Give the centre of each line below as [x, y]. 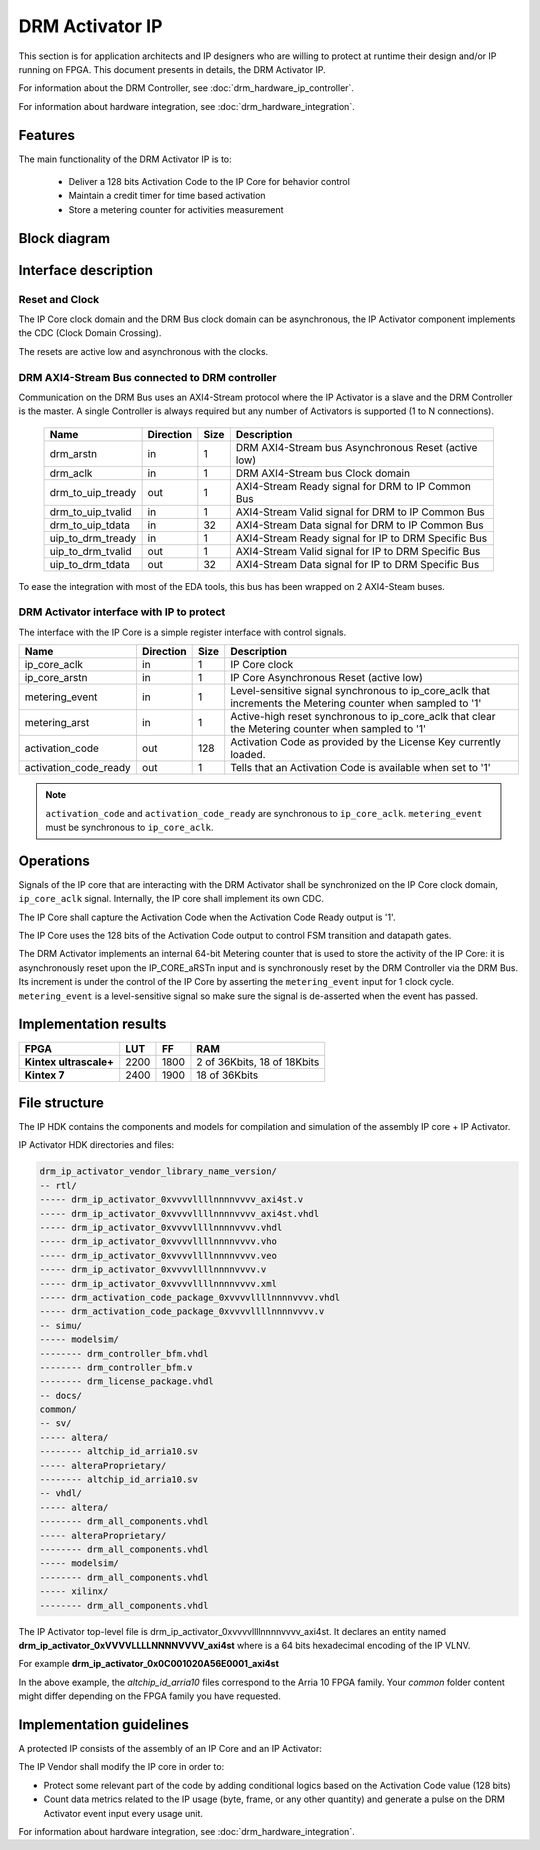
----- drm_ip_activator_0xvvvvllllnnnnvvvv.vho [158, 1241]
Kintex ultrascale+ [69, 1062]
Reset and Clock [59, 299]
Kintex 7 [44, 1075]
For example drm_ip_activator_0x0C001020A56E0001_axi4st [149, 1664]
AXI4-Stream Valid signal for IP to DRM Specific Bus [358, 551]
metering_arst [57, 723]
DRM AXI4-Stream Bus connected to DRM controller [147, 377]
